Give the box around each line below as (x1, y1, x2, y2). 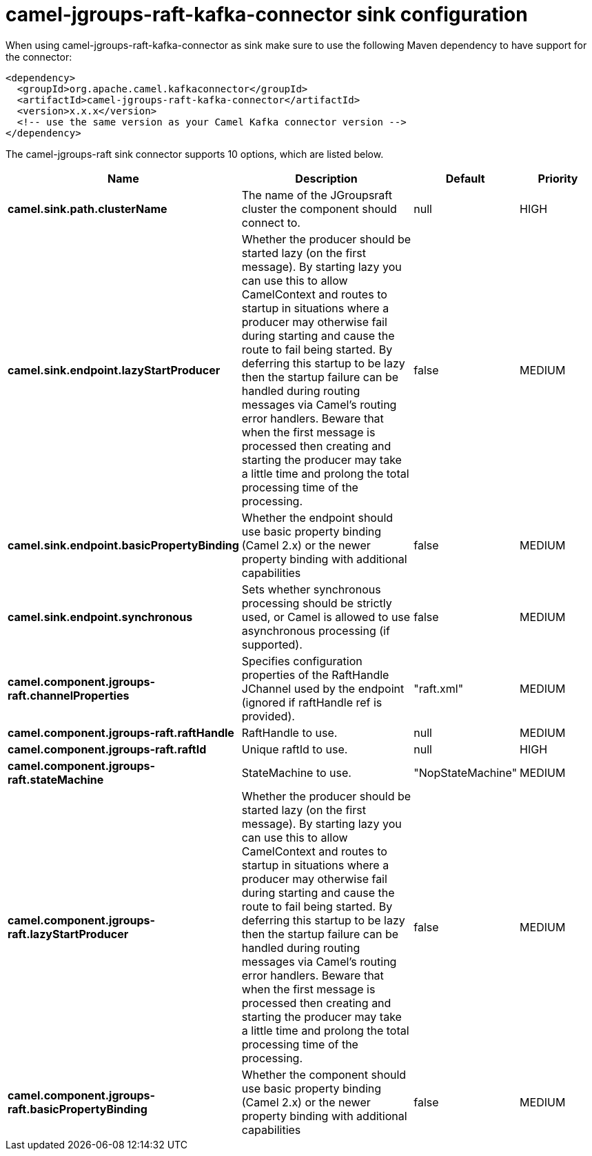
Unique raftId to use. (241, 742, 348, 756)
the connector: (6, 50, 72, 63)
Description (295, 171, 358, 185)
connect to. (241, 215, 300, 230)
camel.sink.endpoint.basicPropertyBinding (8, 538, 239, 552)
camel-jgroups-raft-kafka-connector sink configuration (6, 3, 528, 26)
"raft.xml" (414, 681, 464, 696)
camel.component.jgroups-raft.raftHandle (8, 725, 234, 740)
